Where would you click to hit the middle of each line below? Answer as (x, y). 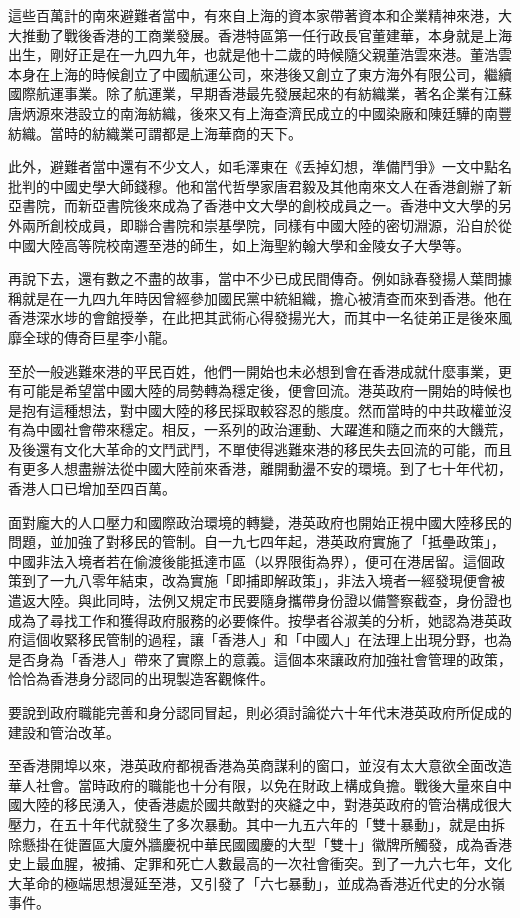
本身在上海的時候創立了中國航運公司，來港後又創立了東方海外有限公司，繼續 (260, 73)
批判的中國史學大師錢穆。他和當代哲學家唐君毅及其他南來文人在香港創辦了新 (260, 185)
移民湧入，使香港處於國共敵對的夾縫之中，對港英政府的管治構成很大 (287, 804)
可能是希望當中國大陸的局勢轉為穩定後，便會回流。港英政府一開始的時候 (259, 390)
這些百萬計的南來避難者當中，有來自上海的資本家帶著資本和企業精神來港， (253, 15)
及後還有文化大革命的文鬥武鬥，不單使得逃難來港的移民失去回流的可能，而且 (260, 448)
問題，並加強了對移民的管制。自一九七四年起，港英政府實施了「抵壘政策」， (256, 541)
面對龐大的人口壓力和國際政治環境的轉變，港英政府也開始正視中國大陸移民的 (260, 521)
